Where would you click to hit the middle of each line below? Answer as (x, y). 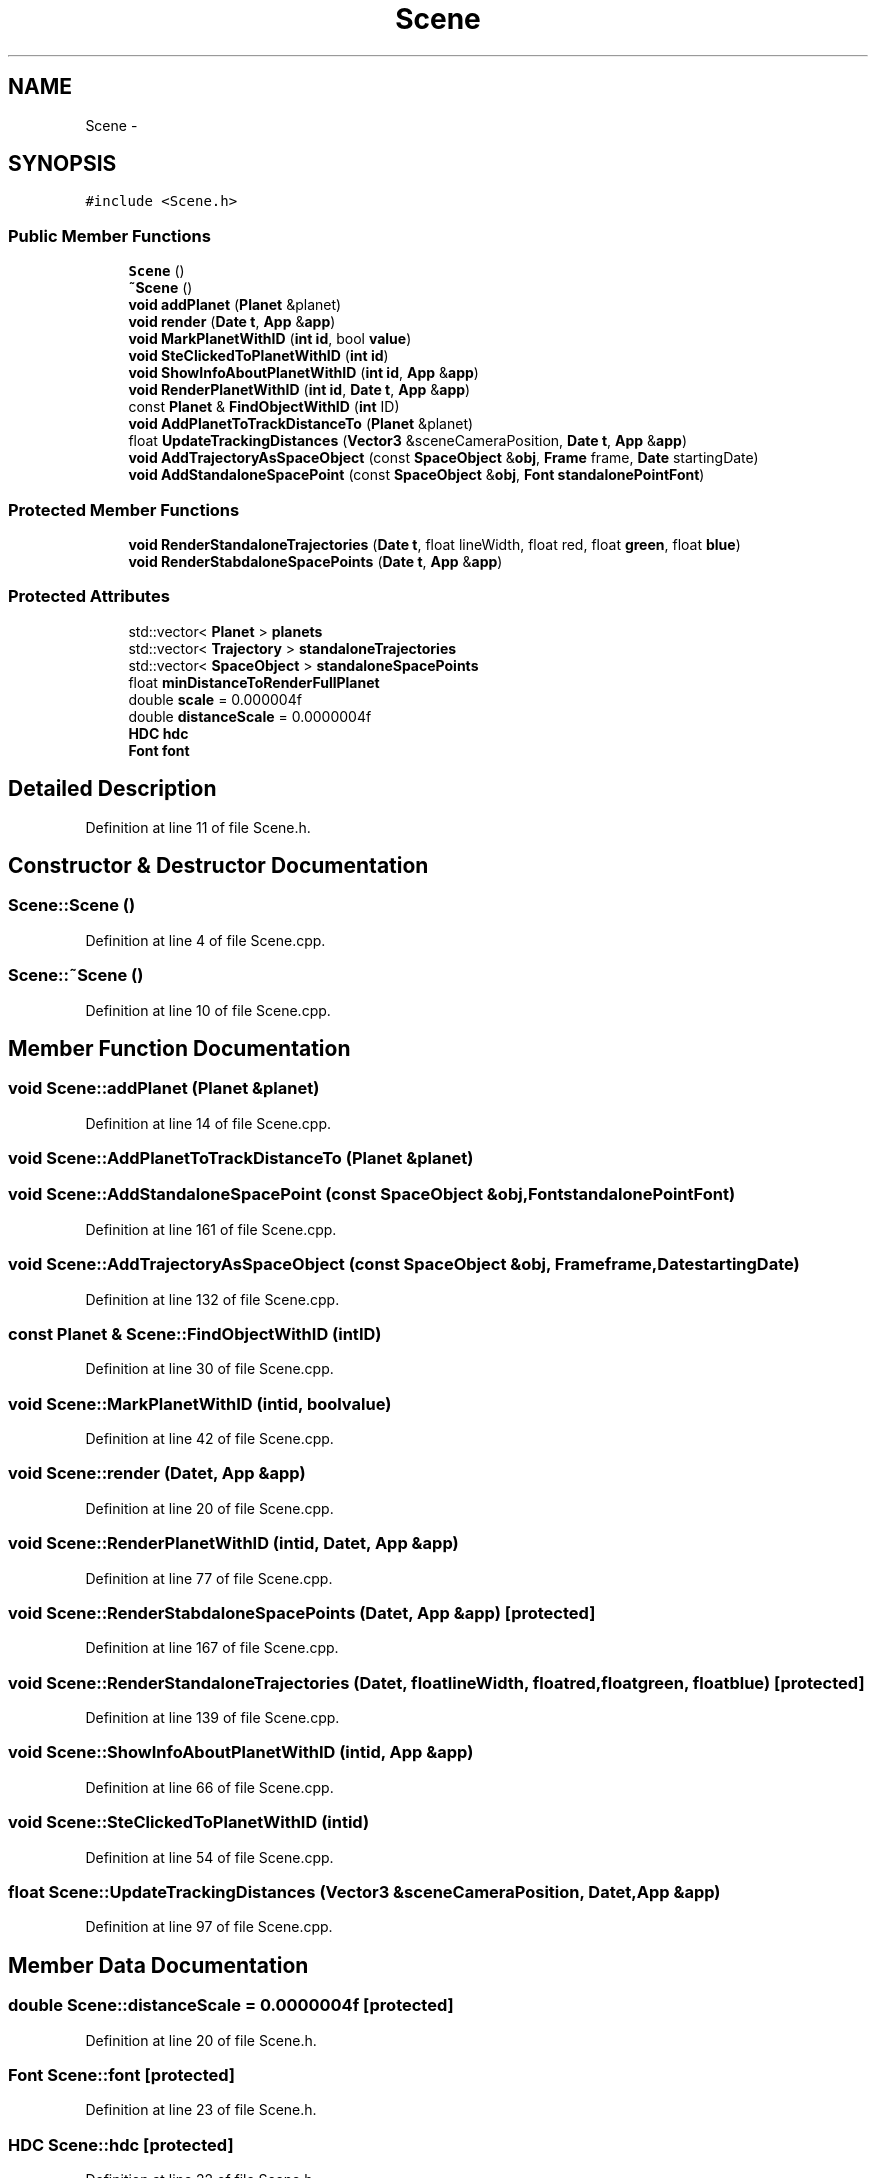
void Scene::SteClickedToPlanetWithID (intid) (189, 1822)
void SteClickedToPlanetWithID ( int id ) (258, 356)
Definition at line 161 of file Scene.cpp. (211, 1229)
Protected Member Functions (124, 509)
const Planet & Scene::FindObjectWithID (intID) (195, 1333)
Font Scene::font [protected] (122, 2074)
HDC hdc (158, 733)
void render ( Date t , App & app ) (232, 322)
